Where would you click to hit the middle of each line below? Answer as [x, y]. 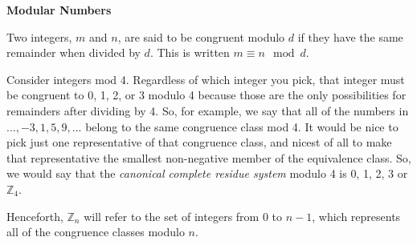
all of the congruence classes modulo [96, 232]
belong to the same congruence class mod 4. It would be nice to [242, 126]
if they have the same [350, 36]
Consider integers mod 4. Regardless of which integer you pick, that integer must [206, 79]
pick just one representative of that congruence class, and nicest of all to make [199, 142]
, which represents [356, 216]
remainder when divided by [74, 52]
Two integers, [39, 36]
